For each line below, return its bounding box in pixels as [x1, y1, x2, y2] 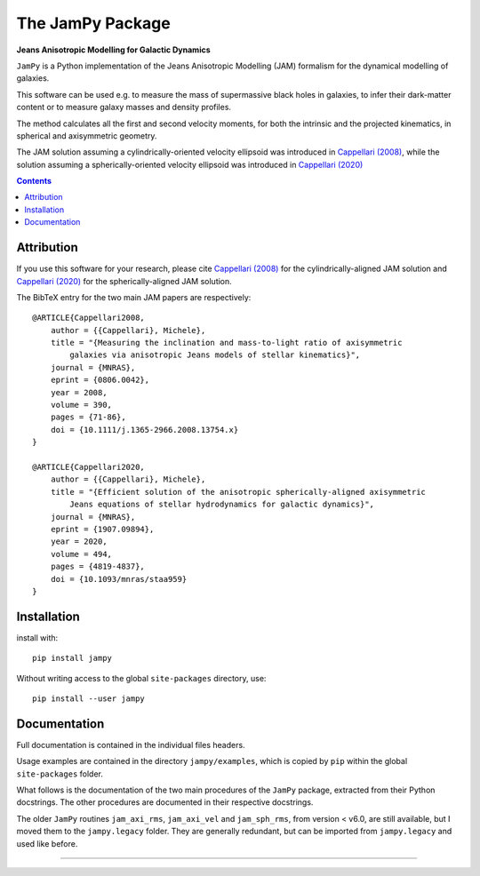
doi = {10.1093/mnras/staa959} [50, 574, 188, 584]
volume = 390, [50, 400, 113, 410]
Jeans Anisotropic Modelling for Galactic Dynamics [16, 44, 211, 55]
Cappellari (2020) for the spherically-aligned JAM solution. [16, 275, 233, 286]
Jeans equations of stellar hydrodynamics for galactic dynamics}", [69, 499, 375, 510]
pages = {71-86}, [50, 412, 126, 422]
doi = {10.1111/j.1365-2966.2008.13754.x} [50, 425, 239, 434]
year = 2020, [50, 537, 108, 546]
